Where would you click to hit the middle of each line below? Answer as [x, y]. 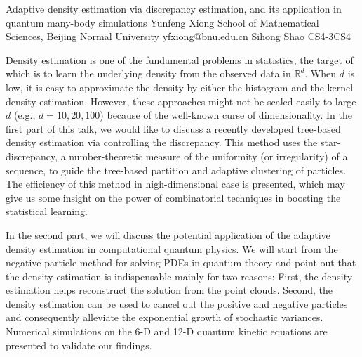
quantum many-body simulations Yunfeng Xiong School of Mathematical [162, 22]
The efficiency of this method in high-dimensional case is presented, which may [175, 184]
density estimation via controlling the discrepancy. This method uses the [162, 142]
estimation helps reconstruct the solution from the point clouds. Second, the [169, 290]
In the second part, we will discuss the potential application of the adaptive [168, 234]
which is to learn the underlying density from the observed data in [148, 73]
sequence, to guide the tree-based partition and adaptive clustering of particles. [176, 170]
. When [321, 73]
